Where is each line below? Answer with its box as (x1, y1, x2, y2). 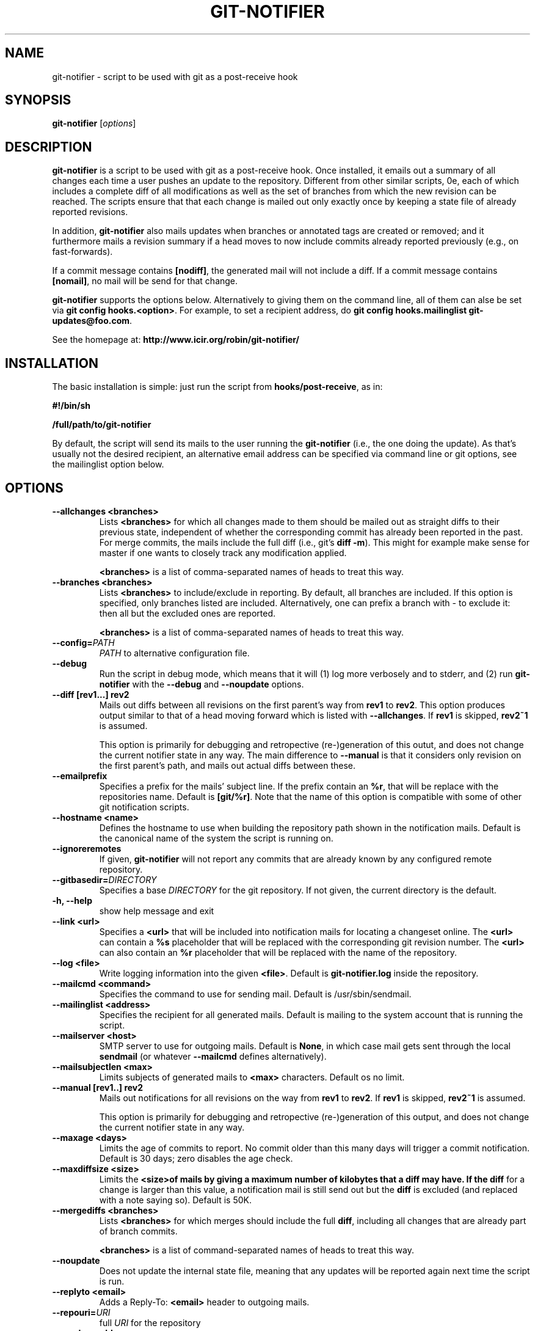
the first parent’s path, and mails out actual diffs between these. (99, 760, 356, 771)
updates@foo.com (52, 315, 129, 326)
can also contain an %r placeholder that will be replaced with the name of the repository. (99, 947, 457, 958)
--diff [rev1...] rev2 (52, 689, 129, 700)
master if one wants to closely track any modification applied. (99, 547, 347, 558)
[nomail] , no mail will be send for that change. (52, 276, 238, 287)
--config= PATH (52, 637, 115, 648)
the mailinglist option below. (52, 459, 164, 470)
